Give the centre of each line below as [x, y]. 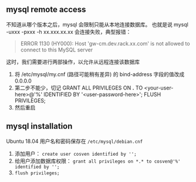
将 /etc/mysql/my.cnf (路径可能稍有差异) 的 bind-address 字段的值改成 [99, 74]
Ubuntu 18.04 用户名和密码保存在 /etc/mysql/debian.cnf [75, 141]
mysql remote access [46, 10]
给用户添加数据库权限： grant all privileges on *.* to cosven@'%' [97, 161]
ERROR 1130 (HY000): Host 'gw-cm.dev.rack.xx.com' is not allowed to [105, 43]
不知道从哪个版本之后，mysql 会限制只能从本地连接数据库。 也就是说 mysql [97, 24]
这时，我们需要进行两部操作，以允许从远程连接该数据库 [73, 61]
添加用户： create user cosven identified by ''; [75, 153]
